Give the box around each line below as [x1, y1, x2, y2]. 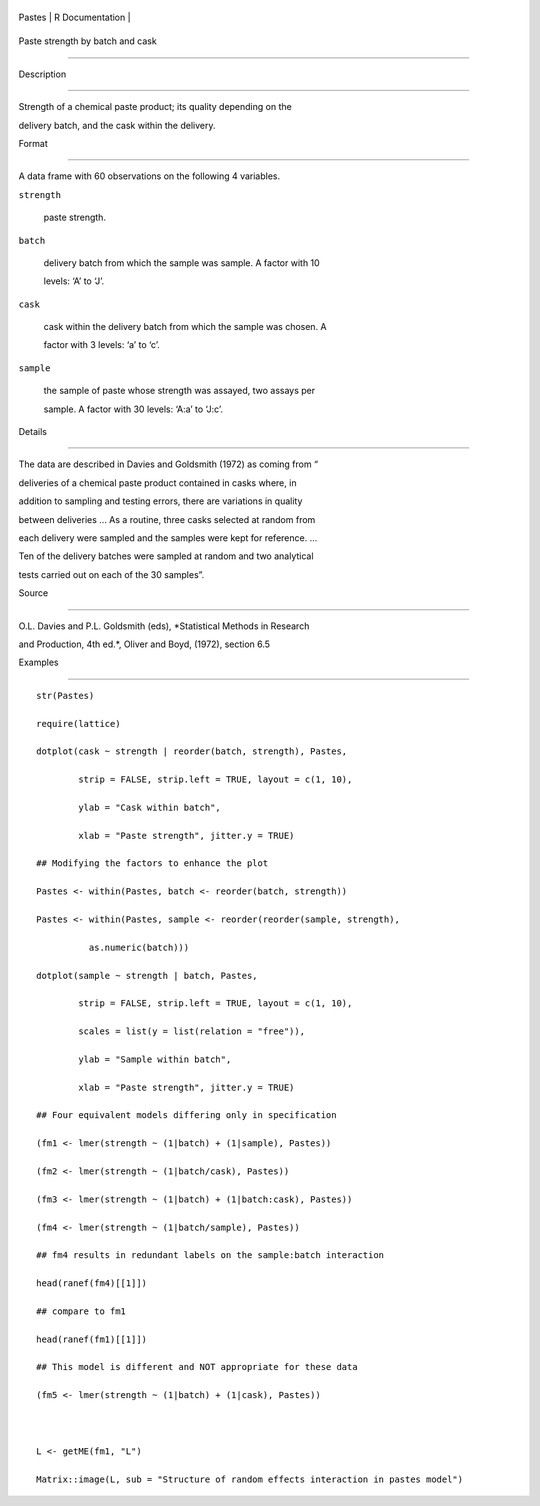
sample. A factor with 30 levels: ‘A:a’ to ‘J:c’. [43, 403, 224, 415]
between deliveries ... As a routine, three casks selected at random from [18, 513, 316, 525]
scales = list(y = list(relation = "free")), [78, 1026, 305, 1037]
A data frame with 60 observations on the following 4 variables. [18, 170, 281, 182]
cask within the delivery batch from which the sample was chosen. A [43, 321, 327, 333]
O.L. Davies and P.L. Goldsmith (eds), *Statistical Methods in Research [18, 620, 310, 632]
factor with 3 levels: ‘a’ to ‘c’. [43, 339, 160, 351]
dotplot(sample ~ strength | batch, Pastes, [36, 970, 259, 981]
